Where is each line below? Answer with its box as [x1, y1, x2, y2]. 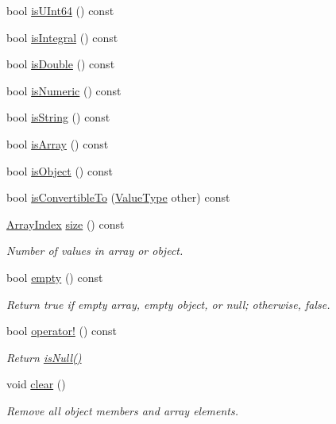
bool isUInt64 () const [6, 2, 114, 18]
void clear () [6, 376, 66, 392]
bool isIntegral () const [6, 29, 118, 45]
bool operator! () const [6, 322, 118, 339]
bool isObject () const [6, 162, 113, 179]
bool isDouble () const [6, 56, 115, 72]
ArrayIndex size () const [6, 215, 125, 232]
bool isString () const [6, 109, 110, 125]
